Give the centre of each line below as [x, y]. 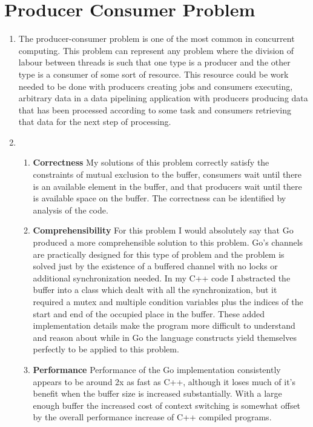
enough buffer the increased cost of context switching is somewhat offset [167, 405]
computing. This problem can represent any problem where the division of [156, 50]
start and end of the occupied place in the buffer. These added [149, 313]
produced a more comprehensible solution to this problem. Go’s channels [168, 242]
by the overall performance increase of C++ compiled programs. [152, 417]
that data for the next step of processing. [95, 122]
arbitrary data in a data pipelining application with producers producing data [163, 98]
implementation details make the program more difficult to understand [164, 325]
